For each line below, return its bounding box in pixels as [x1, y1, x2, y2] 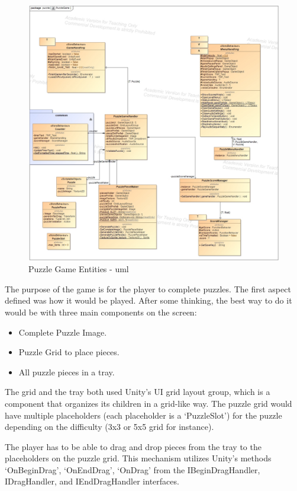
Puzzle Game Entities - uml [28, 263, 129, 275]
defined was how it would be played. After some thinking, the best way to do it [5, 294, 292, 307]
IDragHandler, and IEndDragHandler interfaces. [5, 475, 179, 487]
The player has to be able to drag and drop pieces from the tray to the [5, 440, 262, 452]
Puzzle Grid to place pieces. [18, 346, 120, 358]
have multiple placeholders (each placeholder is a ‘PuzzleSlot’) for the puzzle [5, 409, 282, 421]
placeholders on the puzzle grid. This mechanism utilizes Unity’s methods [5, 452, 272, 464]
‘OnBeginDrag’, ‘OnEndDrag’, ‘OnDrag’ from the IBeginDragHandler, [5, 463, 260, 476]
